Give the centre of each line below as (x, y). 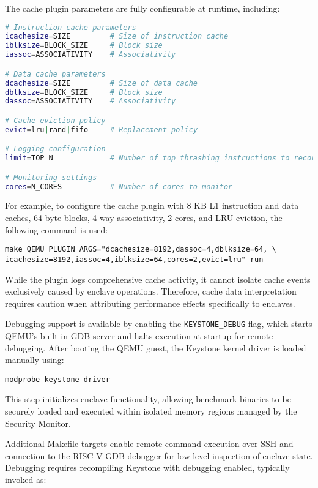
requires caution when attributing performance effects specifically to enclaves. (150, 303)
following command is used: (57, 229)
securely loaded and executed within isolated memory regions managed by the (151, 411)
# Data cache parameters (55, 74)
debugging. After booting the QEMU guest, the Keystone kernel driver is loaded (156, 347)
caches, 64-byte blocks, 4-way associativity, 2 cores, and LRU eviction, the (144, 218)
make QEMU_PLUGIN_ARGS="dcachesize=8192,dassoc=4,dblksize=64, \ (141, 250)
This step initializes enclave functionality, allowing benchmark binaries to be (148, 399)
